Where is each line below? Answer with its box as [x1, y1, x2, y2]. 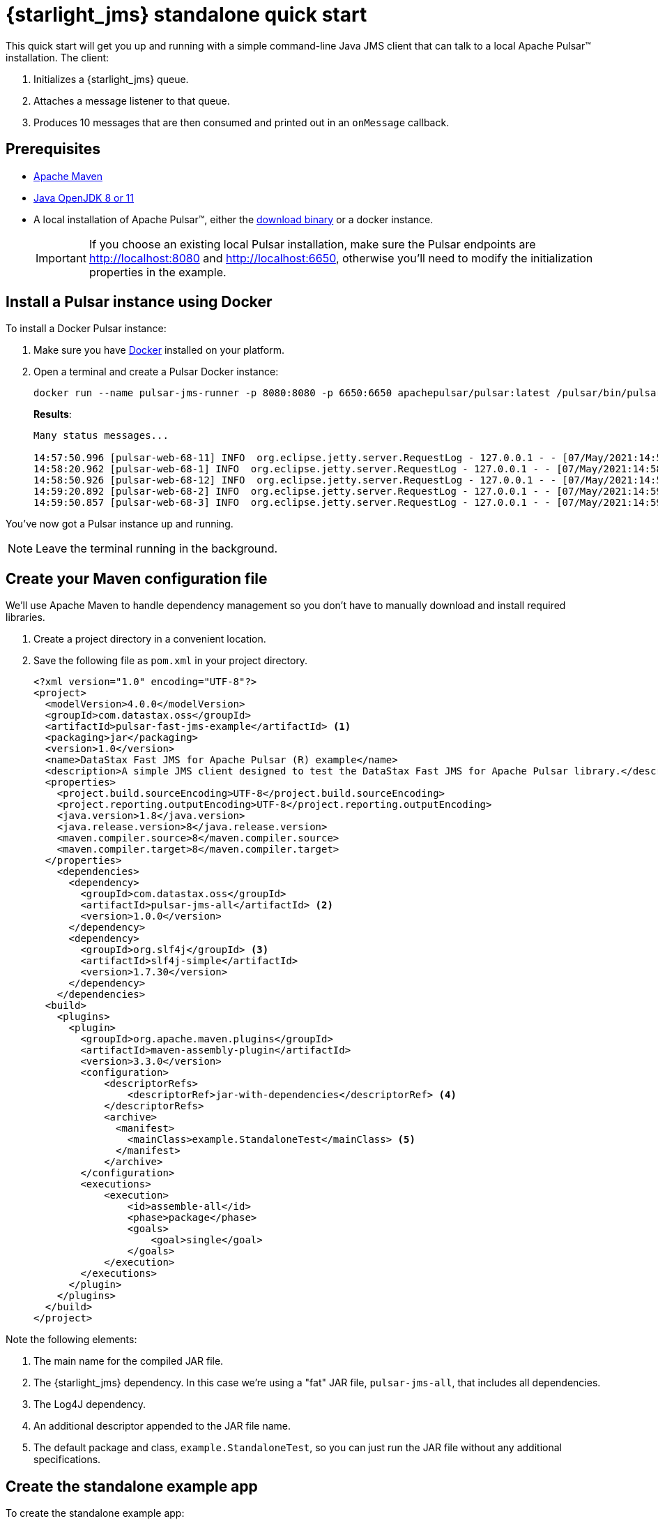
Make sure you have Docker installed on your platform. [33, 344, 284, 357]
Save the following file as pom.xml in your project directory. [33, 654, 308, 667]
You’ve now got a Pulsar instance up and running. [6, 518, 234, 530]
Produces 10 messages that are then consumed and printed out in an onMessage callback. [33, 116, 450, 128]
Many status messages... [33, 430, 169, 442]
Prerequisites [6, 140, 100, 158]
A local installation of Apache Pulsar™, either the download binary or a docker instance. [33, 213, 434, 225]
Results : [33, 408, 72, 421]
